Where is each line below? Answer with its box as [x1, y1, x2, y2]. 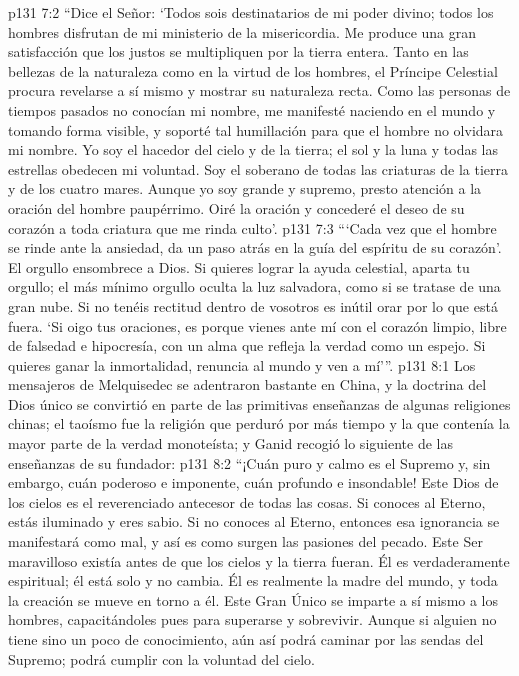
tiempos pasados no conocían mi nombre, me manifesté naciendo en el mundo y [8, 99, 496, 120]
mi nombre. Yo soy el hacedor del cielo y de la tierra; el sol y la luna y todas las [8, 139, 499, 160]
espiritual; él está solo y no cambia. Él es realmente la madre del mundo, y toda [8, 570, 498, 591]
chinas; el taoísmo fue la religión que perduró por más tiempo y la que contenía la [8, 413, 510, 434]
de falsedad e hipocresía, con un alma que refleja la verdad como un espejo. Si [8, 335, 486, 356]
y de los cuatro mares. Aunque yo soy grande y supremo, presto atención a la [8, 178, 482, 199]
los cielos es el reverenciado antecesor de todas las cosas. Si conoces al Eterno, [8, 491, 486, 512]
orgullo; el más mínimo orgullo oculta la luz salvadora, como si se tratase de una [8, 276, 501, 297]
